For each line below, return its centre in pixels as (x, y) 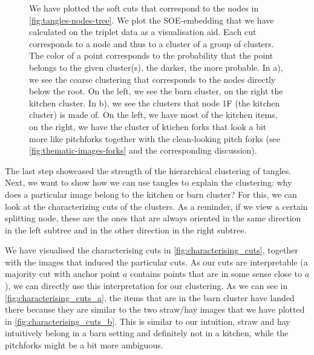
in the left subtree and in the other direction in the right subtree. (126, 230)
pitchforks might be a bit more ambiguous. (84, 345)
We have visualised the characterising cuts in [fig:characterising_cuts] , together (152, 250)
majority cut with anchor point (63, 274)
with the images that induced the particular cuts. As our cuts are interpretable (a (156, 262)
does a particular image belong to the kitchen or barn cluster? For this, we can (151, 194)
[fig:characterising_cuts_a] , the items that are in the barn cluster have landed (150, 297)
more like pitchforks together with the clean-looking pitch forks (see (155, 138)
